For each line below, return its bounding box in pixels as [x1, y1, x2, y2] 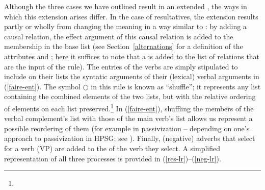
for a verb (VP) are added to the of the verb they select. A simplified [4, 142, 220, 153]
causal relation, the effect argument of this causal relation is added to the [4, 31, 233, 41]
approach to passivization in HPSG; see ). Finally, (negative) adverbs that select [4, 133, 255, 144]
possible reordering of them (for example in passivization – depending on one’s [4, 123, 250, 133]
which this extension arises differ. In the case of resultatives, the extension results [4, 11, 258, 21]
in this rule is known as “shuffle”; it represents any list [91, 81, 261, 91]
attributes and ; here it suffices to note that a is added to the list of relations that [4, 51, 260, 61]
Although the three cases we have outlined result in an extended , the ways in [4, 1, 247, 11]
